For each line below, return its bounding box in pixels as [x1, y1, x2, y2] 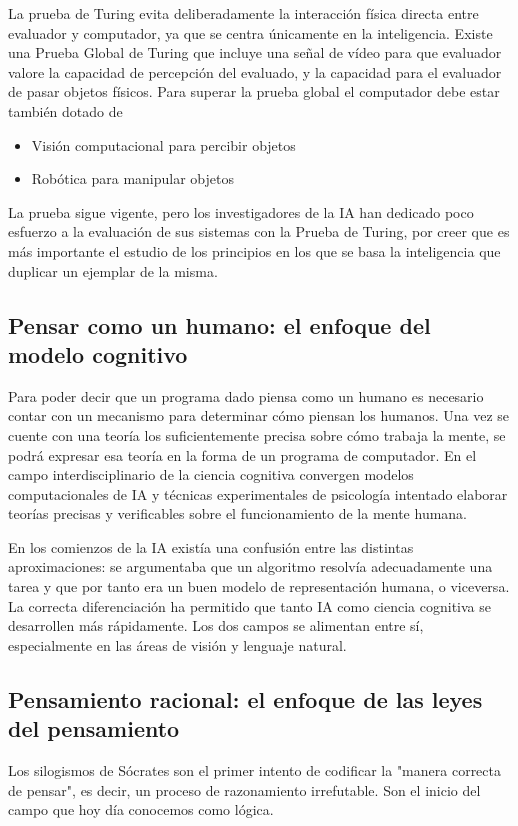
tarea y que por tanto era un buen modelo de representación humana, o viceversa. [8, 576, 510, 597]
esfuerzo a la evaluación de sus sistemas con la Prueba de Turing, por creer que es [8, 221, 510, 242]
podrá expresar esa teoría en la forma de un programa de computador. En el [8, 444, 477, 465]
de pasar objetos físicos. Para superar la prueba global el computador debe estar [8, 81, 500, 102]
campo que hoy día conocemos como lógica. [8, 799, 274, 820]
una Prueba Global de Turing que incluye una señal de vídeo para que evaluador [8, 42, 502, 63]
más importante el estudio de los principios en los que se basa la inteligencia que [8, 240, 501, 261]
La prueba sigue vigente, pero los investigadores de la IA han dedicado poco [8, 201, 474, 222]
